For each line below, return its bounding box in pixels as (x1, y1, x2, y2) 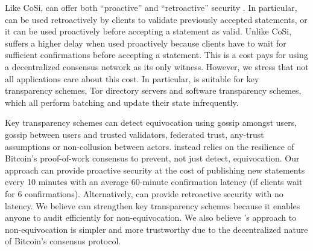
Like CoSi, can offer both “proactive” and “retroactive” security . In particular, (5, 1, 297, 13)
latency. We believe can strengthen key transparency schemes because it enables (5, 199, 300, 212)
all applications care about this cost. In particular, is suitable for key (5, 72, 259, 85)
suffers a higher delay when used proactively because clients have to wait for (5, 36, 286, 49)
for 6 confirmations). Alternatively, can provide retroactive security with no (5, 187, 283, 200)
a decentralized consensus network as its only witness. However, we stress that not (5, 60, 309, 73)
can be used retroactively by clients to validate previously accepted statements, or (5, 13, 308, 25)
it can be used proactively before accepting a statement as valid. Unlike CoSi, (5, 25, 292, 37)
